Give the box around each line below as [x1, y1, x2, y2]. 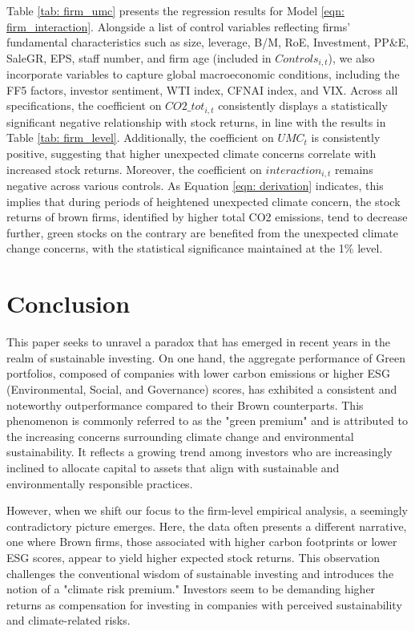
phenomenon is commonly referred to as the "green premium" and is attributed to [6, 412, 408, 429]
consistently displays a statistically [218, 97, 388, 114]
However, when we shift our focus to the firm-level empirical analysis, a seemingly [6, 502, 408, 519]
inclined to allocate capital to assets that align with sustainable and [6, 459, 340, 475]
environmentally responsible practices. [6, 475, 193, 491]
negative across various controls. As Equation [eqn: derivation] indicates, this [6, 177, 384, 194]
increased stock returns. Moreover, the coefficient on [6, 160, 262, 177]
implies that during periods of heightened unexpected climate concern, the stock [6, 192, 401, 209]
